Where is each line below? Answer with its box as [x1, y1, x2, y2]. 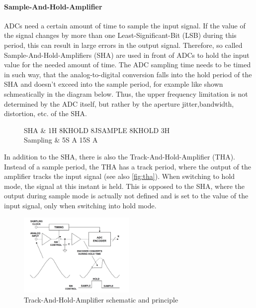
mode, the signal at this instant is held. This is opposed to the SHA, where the [4, 180, 245, 191]
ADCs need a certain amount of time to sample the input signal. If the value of [4, 20, 246, 30]
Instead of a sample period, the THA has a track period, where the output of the [4, 161, 251, 171]
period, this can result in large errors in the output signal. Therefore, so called [4, 39, 243, 50]
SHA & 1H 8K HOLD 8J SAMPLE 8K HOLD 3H [24, 125, 170, 135]
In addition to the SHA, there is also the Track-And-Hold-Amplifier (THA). [4, 151, 236, 161]
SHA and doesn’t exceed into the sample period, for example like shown [4, 79, 223, 89]
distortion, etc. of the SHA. [4, 108, 87, 119]
